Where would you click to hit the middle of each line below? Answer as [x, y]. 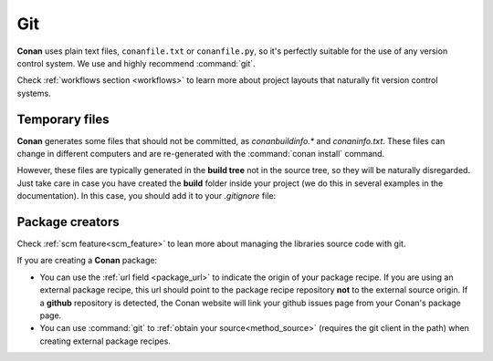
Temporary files [63, 119]
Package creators [68, 222]
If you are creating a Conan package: [87, 261]
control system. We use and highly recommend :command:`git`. [136, 63]
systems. [34, 93]
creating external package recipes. [105, 341]
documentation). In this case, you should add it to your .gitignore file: [147, 196]
